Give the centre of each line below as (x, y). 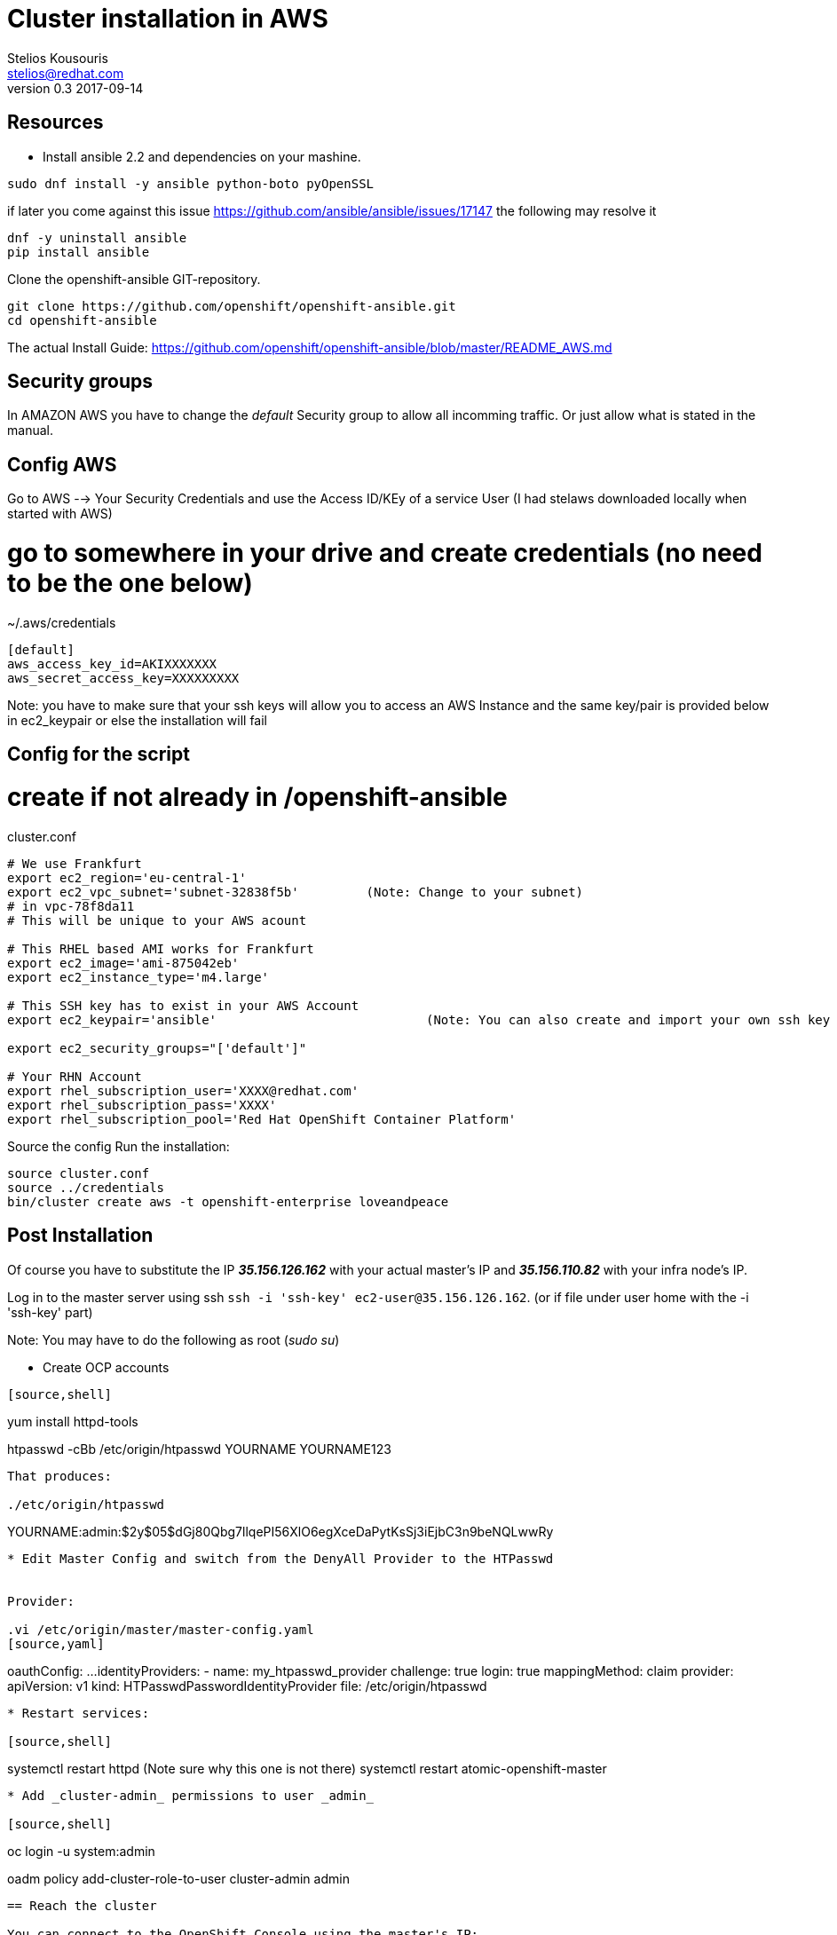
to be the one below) (130, 584)
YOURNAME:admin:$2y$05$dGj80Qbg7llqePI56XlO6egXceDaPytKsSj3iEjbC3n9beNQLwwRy (280, 1531)
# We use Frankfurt (75, 863)
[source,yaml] (56, 1643)
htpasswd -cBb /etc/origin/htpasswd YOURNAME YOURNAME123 (199, 1449)
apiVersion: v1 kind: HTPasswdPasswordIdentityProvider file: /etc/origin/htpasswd (247, 1686)
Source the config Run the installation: (118, 1146)
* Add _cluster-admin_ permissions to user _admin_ (191, 1795)
